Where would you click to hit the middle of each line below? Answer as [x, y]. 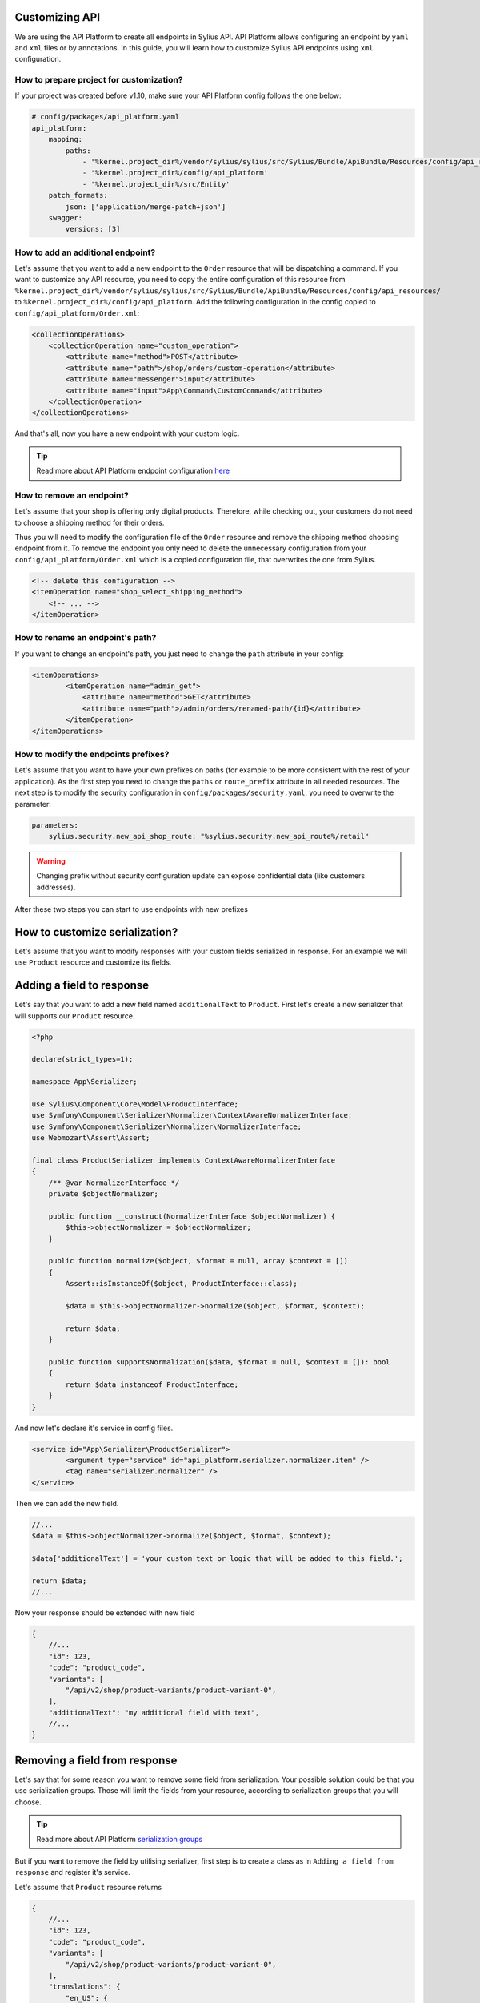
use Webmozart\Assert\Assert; [91, 1138]
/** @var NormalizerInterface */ [114, 1183]
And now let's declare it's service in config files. [94, 1428]
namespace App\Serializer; [84, 1082]
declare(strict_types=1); [82, 1059]
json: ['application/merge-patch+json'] [146, 207]
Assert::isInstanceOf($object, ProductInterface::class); [181, 1284]
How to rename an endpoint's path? [86, 638]
